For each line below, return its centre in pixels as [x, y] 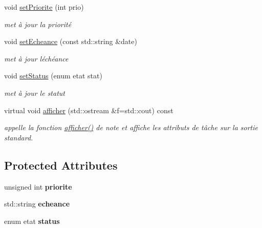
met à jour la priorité [38, 24]
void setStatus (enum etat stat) [53, 76]
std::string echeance [37, 204]
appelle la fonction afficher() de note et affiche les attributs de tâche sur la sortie [131, 127]
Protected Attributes [61, 165]
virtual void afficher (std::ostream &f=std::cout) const [89, 110]
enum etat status [32, 221]
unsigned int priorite [38, 186]
